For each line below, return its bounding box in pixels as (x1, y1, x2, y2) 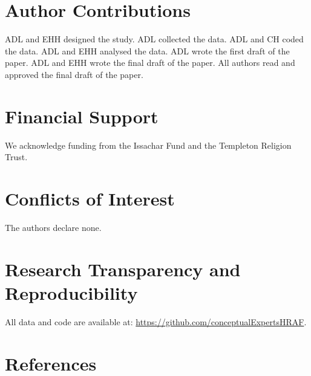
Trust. (5, 151, 28, 163)
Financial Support (5, 103, 159, 128)
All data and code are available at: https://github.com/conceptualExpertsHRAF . (5, 315, 307, 328)
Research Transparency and (5, 256, 241, 281)
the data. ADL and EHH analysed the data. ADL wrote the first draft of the (5, 44, 290, 57)
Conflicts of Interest (5, 186, 175, 210)
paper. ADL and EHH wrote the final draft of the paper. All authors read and (5, 56, 295, 69)
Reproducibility (5, 280, 138, 305)
